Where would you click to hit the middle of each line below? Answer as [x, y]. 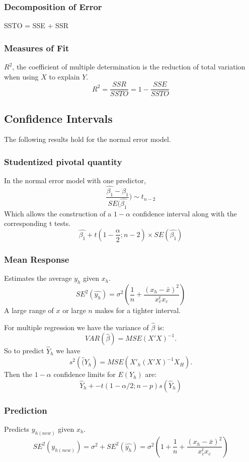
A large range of [29, 310]
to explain [64, 76]
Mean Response [37, 259]
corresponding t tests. [37, 223]
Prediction [26, 410]
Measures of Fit [37, 48]
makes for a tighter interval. [138, 310]
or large [74, 310]
